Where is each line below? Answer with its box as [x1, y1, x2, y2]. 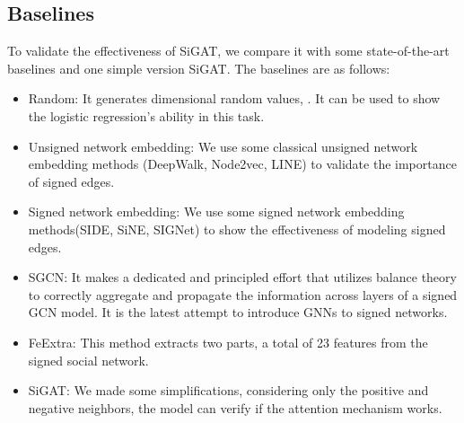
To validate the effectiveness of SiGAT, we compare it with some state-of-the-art [7, 41, 450, 60]
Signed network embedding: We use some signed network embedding [28, 202, 405, 221]
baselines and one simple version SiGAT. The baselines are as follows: [7, 58, 390, 77]
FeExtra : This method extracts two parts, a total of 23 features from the [28, 332, 428, 351]
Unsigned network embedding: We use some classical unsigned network [28, 137, 418, 155]
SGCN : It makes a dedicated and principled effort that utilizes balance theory [28, 268, 457, 286]
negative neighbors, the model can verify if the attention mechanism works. [28, 398, 442, 417]
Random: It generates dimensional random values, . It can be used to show [28, 89, 441, 108]
